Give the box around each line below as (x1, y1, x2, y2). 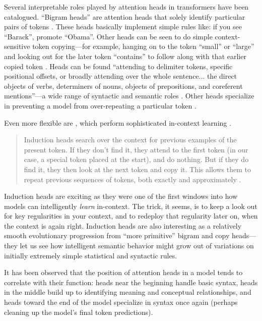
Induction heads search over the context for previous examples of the (24, 134, 237, 145)
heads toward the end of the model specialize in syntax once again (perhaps (4, 297, 238, 307)
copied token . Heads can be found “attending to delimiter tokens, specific (4, 61, 233, 71)
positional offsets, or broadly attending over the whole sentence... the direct (4, 71, 237, 81)
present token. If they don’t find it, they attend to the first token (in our (24, 144, 248, 154)
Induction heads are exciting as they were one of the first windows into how (4, 191, 238, 201)
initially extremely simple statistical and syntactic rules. (4, 250, 177, 260)
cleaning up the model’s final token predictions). (4, 306, 153, 317)
